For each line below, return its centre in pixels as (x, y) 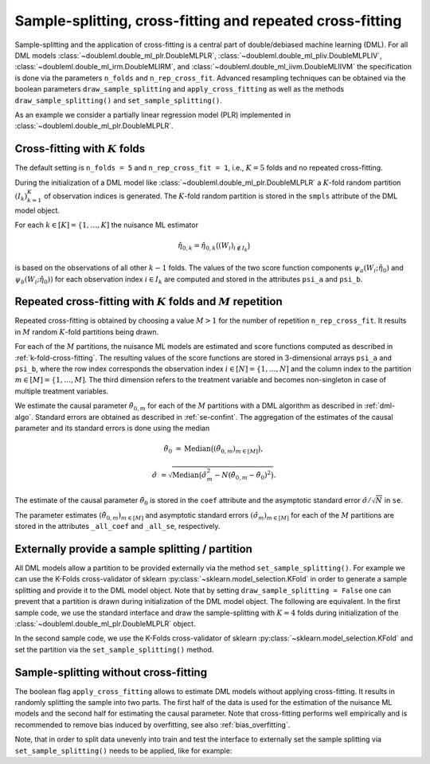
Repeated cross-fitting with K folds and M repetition (149, 302)
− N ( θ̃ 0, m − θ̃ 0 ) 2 (242, 476)
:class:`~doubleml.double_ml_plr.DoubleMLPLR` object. (105, 624)
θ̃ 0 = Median (187, 450)
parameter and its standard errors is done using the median (112, 428)
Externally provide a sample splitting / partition (133, 549)
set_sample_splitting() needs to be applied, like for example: (123, 750)
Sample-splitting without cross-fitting (111, 672)
